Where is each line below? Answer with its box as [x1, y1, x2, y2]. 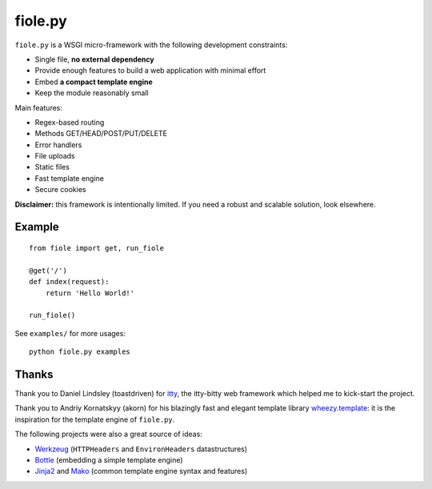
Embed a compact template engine [34, 77, 153, 86]
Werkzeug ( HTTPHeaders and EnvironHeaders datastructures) [34, 444, 248, 454]
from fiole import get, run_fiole [29, 244, 164, 253]
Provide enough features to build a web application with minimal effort [34, 66, 266, 75]
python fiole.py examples [29, 347, 131, 356]
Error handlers [34, 140, 82, 150]
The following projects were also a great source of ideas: [14, 429, 203, 439]
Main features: [14, 102, 63, 112]
